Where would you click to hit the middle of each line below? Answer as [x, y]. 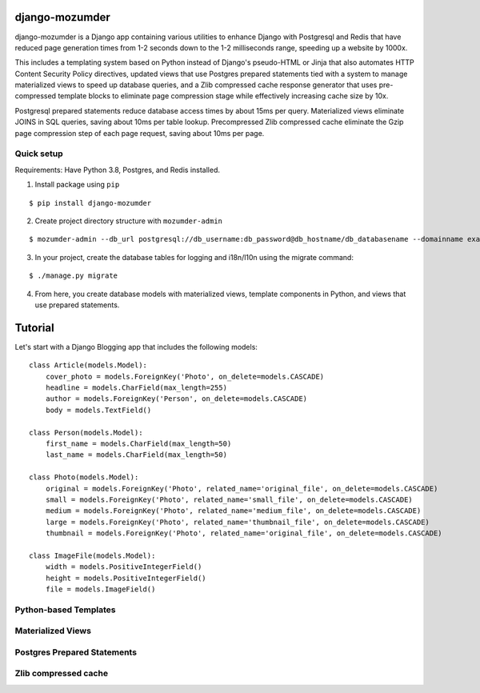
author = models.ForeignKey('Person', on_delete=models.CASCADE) [176, 399]
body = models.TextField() [98, 410]
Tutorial [35, 328]
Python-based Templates [65, 610]
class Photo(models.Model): [84, 477]
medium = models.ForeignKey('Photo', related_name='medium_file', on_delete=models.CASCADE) [233, 511]
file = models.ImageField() [100, 589]
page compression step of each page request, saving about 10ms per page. [140, 133]
